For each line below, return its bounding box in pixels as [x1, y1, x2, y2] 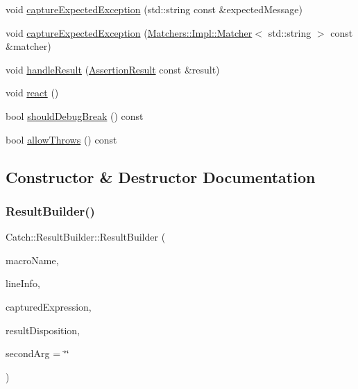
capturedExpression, [6, 299, 92, 313]
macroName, [6, 252, 59, 267]
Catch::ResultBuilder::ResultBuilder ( [6, 230, 166, 244]
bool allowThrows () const [6, 132, 117, 146]
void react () [6, 85, 59, 100]
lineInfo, [6, 276, 40, 291]
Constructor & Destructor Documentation [6, 166, 316, 187]
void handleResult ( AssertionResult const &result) [6, 62, 220, 76]
